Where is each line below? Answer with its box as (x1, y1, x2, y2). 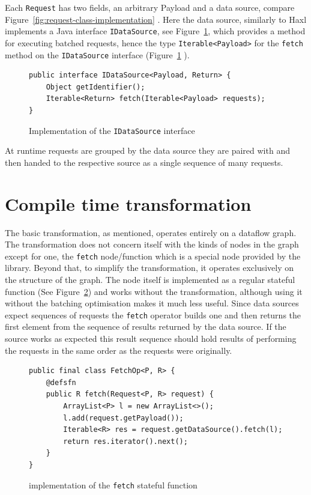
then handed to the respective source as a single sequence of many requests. (5, 156, 283, 168)
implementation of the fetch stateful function (29, 478, 198, 491)
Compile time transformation (5, 191, 252, 216)
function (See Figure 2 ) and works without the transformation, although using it (5, 285, 303, 297)
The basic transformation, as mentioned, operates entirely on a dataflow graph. (5, 226, 297, 238)
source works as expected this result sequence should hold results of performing (5, 332, 297, 345)
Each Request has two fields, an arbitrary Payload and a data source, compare (5, 1, 295, 13)
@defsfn (46, 378, 76, 387)
